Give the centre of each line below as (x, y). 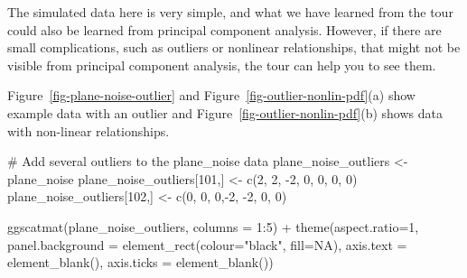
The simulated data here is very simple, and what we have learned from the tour (230, 12)
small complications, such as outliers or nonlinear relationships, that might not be (234, 47)
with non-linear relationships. (89, 130)
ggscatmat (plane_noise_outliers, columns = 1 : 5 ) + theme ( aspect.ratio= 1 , (213, 226)
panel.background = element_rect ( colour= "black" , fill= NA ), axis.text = (207, 244)
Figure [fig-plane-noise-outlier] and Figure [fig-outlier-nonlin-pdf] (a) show (211, 95)
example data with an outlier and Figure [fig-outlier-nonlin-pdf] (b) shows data (225, 112)
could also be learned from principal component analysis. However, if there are (224, 29)
